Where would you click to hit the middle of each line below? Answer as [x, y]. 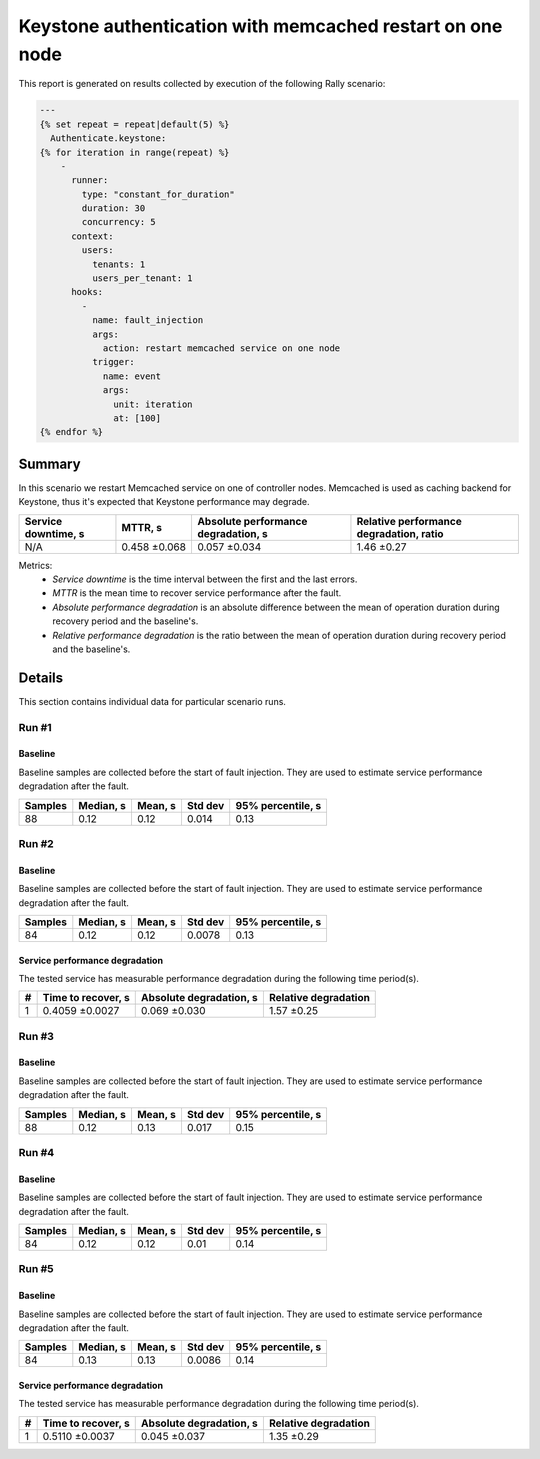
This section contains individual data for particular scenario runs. [152, 701]
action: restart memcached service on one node [221, 348]
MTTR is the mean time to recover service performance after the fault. [197, 593]
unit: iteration [153, 404]
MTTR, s [141, 527]
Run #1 [35, 727]
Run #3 [36, 1036]
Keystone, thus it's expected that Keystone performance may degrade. [164, 502]
